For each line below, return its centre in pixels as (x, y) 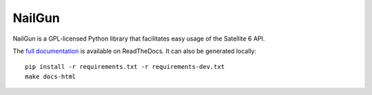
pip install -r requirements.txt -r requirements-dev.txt (125, 67)
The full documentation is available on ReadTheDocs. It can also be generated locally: (135, 51)
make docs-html (51, 76)
